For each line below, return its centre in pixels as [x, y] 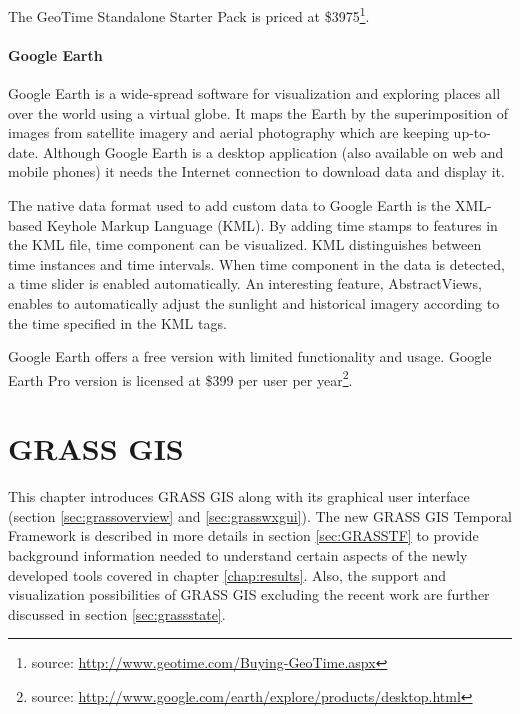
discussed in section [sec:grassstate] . [117, 613]
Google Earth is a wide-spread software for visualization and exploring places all [254, 93]
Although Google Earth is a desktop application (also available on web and [273, 151]
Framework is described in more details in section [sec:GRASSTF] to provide [243, 535]
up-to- [472, 132]
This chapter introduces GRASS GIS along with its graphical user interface [239, 496]
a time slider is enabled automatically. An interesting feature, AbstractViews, [245, 283]
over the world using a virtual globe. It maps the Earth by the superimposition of [258, 112]
